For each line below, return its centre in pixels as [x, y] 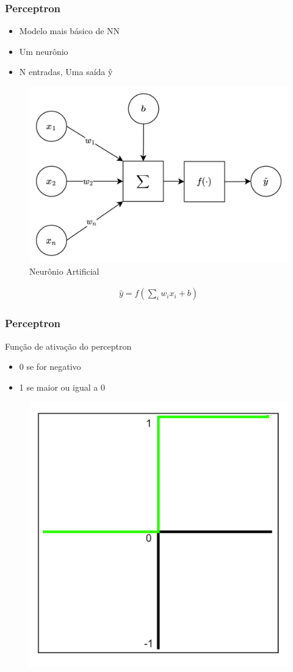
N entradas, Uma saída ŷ [66, 72]
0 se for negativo [50, 367]
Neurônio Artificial [64, 271]
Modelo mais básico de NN [70, 31]
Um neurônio [44, 51]
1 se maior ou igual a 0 [62, 387]
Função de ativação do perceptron [68, 346]
